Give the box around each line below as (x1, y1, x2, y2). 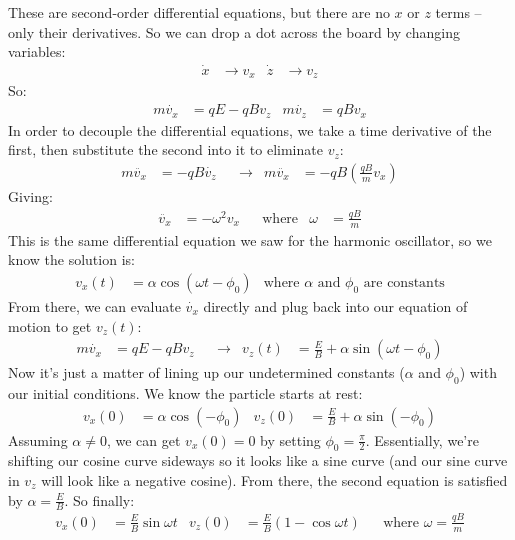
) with (459, 362, 497, 383)
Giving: (8, 186, 53, 206)
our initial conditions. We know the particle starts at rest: (8, 383, 363, 403)
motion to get (8, 315, 92, 336)
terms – (435, 2, 482, 22)
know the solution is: (8, 249, 135, 270)
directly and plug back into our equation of (203, 295, 468, 316)
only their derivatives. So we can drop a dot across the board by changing (8, 21, 460, 42)
